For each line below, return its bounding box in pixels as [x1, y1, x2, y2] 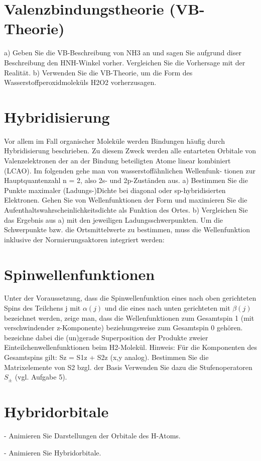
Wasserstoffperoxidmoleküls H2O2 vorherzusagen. [4, 77, 157, 87]
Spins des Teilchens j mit [4, 303, 81, 313]
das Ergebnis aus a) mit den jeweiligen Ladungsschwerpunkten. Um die [4, 214, 223, 225]
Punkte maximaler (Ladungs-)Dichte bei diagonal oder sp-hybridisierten [4, 185, 226, 195]
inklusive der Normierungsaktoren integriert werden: [4, 234, 165, 244]
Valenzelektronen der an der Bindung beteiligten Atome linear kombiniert [4, 155, 231, 165]
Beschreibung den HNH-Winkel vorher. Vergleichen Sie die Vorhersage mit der [4, 57, 245, 67]
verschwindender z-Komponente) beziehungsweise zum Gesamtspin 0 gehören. [4, 322, 243, 333]
